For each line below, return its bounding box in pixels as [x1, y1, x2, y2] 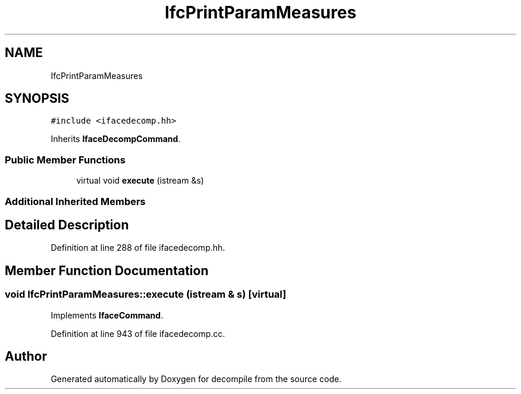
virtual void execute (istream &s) [76, 175, 204, 186]
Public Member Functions [5, 153, 125, 166]
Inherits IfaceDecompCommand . [51, 134, 181, 144]
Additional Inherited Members [5, 195, 146, 207]
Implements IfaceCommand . [51, 310, 164, 320]
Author [5, 349, 47, 364]
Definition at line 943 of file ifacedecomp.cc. [51, 328, 225, 339]
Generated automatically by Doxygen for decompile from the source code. [51, 374, 342, 384]
